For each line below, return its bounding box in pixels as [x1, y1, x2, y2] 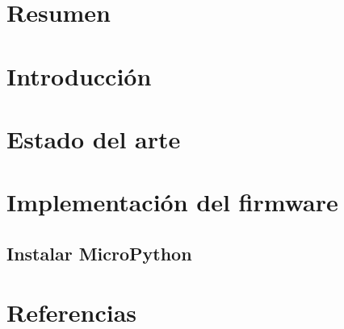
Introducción [6, 59, 152, 92]
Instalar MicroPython [6, 240, 192, 265]
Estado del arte [6, 122, 181, 155]
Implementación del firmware [6, 185, 338, 219]
